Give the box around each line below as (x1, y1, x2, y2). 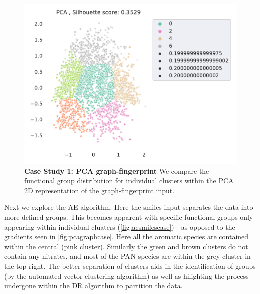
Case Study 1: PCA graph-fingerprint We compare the (24, 165, 209, 176)
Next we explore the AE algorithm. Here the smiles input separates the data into (4, 202, 253, 212)
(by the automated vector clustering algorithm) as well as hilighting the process (4, 270, 249, 281)
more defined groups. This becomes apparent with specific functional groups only (4, 211, 253, 222)
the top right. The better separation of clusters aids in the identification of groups (4, 260, 256, 271)
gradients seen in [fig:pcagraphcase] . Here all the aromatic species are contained (4, 231, 249, 242)
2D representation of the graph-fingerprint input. (24, 185, 175, 195)
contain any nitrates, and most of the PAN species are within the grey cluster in (4, 251, 251, 261)
